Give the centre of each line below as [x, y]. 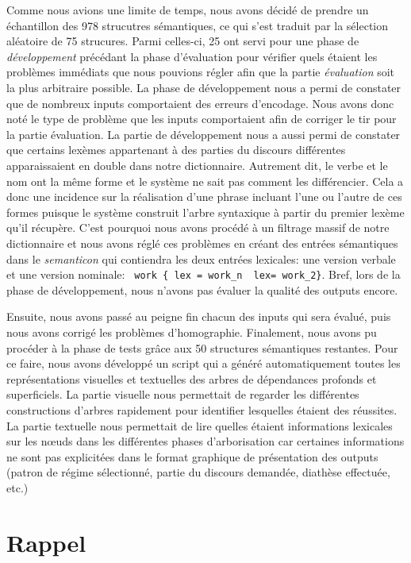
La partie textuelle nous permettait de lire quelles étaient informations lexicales [200, 425]
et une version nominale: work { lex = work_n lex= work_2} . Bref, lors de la [204, 274]
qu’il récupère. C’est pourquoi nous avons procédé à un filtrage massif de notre [198, 228]
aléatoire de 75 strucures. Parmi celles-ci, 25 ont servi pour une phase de [183, 41]
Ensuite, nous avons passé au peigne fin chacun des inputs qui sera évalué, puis [199, 316]
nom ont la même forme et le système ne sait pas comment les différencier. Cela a [205, 181]
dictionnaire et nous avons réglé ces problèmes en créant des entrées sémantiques [202, 243]
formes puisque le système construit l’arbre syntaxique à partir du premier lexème [205, 212]
